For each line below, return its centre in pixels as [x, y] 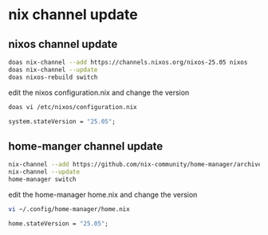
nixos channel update [63, 44]
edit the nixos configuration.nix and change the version [99, 92]
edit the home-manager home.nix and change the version [103, 194]
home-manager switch [43, 179]
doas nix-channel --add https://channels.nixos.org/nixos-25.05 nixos [128, 62]
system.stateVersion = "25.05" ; [62, 121]
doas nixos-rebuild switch [53, 77]
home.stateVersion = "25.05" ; [59, 223]
